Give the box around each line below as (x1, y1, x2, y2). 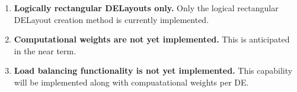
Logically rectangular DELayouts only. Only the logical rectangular (14, 2, 279, 14)
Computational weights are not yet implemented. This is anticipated (14, 33, 290, 45)
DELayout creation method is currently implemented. (14, 13, 209, 25)
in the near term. (14, 44, 76, 57)
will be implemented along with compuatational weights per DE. (14, 75, 249, 88)
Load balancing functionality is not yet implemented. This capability (14, 64, 293, 77)
